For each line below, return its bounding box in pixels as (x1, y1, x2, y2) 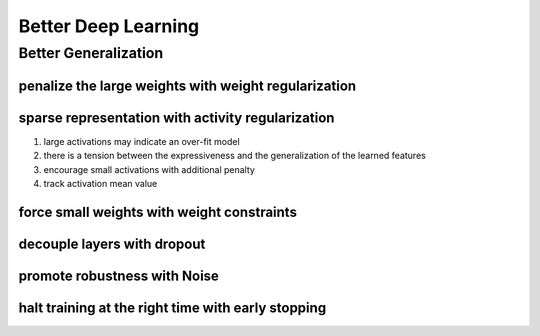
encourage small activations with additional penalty (43, 163, 255, 175)
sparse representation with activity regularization (18, 109, 335, 126)
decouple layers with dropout (18, 235, 206, 252)
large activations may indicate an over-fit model (43, 135, 240, 147)
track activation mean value (43, 177, 158, 189)
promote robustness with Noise (18, 267, 220, 284)
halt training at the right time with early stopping (18, 299, 327, 316)
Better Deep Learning (18, 15, 200, 37)
